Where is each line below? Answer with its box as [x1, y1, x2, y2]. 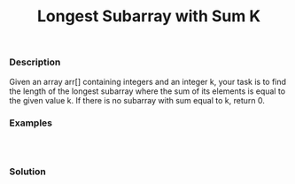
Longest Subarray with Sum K [36, 6, 261, 27]
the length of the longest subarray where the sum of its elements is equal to [9, 86, 286, 96]
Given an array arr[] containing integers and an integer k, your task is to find [9, 76, 286, 87]
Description [9, 56, 61, 68]
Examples [9, 117, 53, 129]
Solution [9, 165, 47, 178]
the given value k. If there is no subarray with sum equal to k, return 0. [9, 95, 266, 105]
